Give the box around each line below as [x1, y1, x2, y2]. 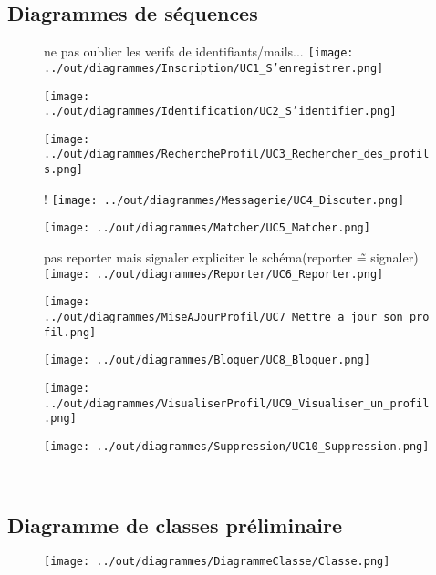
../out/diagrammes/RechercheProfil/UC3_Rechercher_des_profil [44, 148, 430, 161]
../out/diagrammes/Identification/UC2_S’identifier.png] [44, 105, 397, 118]
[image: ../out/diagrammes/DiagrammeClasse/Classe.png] [44, 555, 390, 569]
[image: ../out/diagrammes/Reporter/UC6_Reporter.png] [44, 267, 384, 281]
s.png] [44, 163, 83, 177]
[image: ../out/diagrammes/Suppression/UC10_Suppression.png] [44, 439, 430, 453]
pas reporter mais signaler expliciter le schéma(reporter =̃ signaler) [44, 248, 419, 267]
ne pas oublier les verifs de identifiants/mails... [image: [44, 42, 354, 61]
